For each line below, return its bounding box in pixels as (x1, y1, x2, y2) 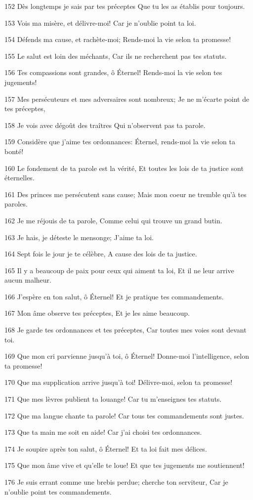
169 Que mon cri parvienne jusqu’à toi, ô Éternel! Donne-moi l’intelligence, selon (4, 351, 249, 361)
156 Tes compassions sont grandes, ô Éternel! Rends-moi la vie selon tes (4, 67, 222, 78)
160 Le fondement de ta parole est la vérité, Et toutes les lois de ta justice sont (4, 163, 244, 173)
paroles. (4, 199, 28, 209)
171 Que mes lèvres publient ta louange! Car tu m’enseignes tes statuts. (4, 394, 222, 404)
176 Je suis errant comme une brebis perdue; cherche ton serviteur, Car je (4, 477, 228, 487)
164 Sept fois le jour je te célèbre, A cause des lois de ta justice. (4, 249, 197, 259)
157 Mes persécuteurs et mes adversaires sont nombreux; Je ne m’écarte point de (4, 93, 250, 104)
